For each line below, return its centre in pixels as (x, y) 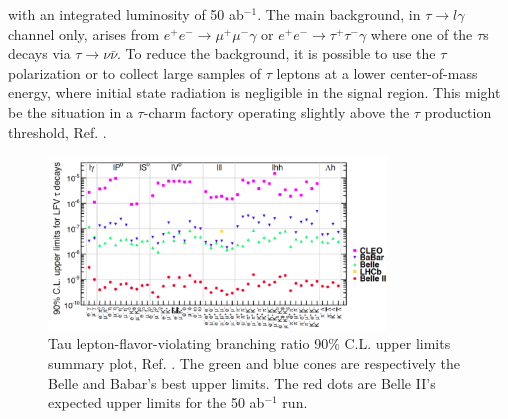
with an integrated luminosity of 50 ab (126, 14)
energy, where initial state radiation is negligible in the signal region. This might (254, 92)
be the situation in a (70, 111)
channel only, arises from (84, 33)
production (458, 111)
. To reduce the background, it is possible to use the (276, 53)
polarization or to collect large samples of (135, 72)
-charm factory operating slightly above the (276, 111)
